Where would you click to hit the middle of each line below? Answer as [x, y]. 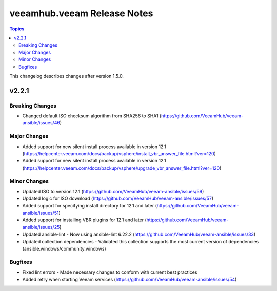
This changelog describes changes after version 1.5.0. [67, 76]
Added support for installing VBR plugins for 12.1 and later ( [85, 220]
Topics [17, 29]
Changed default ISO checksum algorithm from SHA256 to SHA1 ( [92, 116]
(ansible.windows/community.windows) [64, 249]
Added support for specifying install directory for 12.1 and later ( [90, 205]
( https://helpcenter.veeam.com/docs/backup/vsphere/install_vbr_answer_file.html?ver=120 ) [119, 153]
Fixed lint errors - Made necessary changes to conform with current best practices [110, 272]
